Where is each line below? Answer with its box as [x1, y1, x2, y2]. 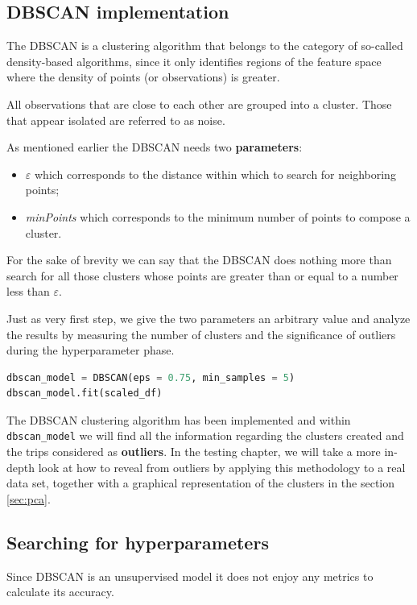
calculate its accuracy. [6, 583, 114, 600]
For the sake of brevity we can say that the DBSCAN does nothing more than [6, 251, 392, 268]
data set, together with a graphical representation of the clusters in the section [6, 474, 395, 491]
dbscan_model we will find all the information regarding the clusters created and [6, 427, 404, 444]
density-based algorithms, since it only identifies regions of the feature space [6, 52, 382, 69]
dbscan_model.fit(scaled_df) [6, 387, 163, 400]
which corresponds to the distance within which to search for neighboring [34, 165, 396, 182]
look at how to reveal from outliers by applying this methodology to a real [38, 458, 406, 475]
